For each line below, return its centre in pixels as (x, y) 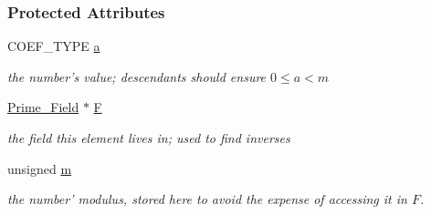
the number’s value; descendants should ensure (137, 76)
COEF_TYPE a (54, 46)
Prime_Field (43, 107)
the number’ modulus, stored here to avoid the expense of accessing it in (207, 199)
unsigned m (40, 168)
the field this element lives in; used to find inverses (149, 138)
